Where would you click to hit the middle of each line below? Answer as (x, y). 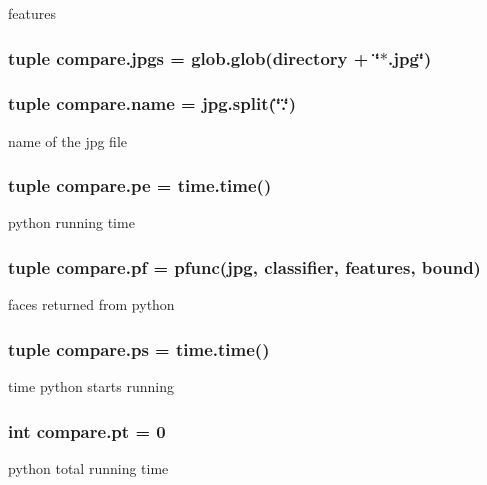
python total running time (88, 467)
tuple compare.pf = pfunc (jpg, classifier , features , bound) (244, 266)
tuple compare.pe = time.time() (140, 185)
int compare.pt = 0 (87, 430)
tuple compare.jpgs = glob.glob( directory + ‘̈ (194, 57)
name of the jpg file (67, 140)
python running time (71, 222)
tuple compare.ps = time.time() (139, 348)
